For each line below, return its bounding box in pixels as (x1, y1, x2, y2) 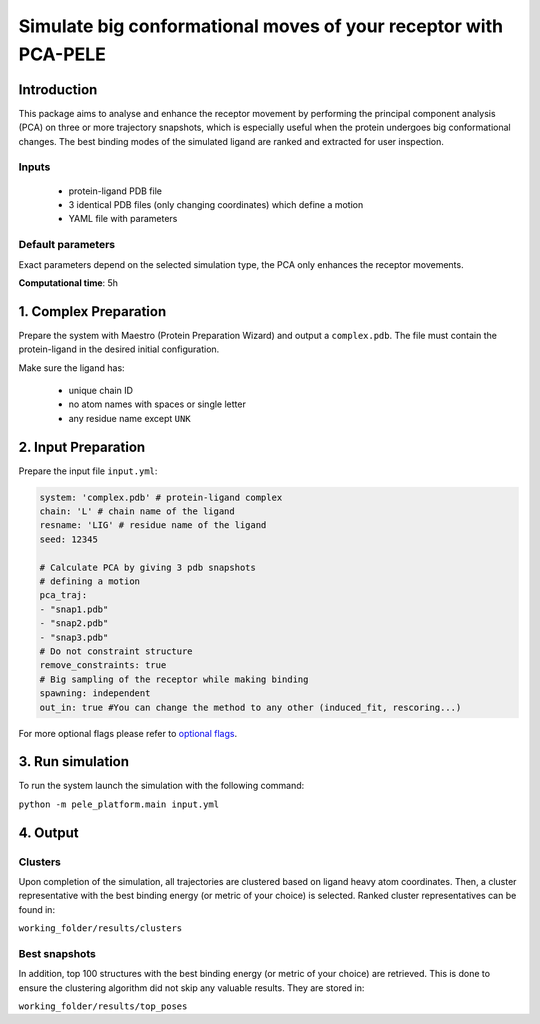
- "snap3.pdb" (39, 631, 109, 643)
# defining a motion (39, 576, 140, 587)
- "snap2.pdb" (39, 618, 109, 629)
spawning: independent (39, 688, 151, 699)
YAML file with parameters (68, 213, 178, 225)
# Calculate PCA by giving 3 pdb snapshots (39, 561, 257, 573)
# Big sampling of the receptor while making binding (39, 673, 309, 685)
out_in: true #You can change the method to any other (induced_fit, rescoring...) (39, 701, 462, 713)
